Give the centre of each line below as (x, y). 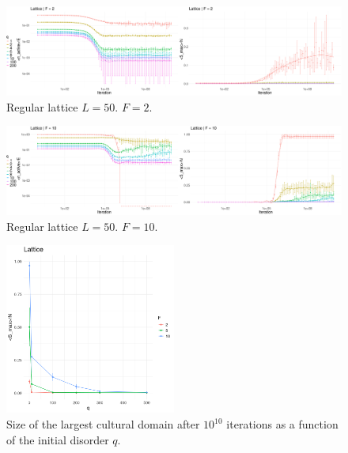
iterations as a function (282, 424)
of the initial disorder (58, 439)
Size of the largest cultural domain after (103, 424)
